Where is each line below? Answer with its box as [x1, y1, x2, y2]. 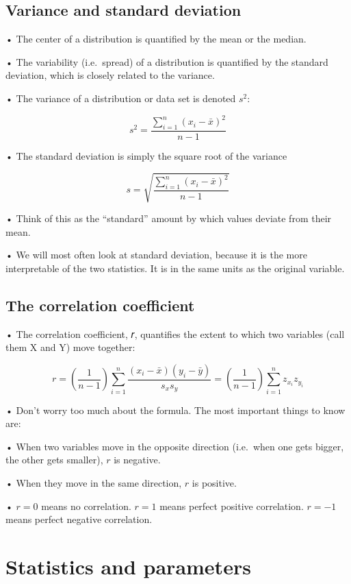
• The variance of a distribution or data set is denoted [5, 90, 236, 105]
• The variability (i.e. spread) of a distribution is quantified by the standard [5, 54, 328, 69]
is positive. [192, 475, 237, 489]
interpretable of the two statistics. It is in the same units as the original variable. [5, 260, 345, 275]
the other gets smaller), [5, 452, 103, 467]
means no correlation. [41, 498, 131, 513]
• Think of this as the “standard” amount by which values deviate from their [5, 211, 332, 226]
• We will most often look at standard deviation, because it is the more [5, 247, 307, 262]
